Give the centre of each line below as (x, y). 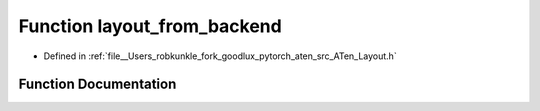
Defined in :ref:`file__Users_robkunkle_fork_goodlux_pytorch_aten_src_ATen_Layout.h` (220, 56)
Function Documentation (97, 84)
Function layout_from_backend (150, 26)
